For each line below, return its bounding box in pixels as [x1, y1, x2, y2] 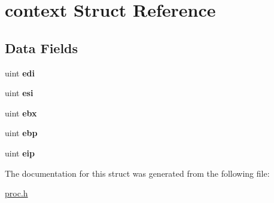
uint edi [5, 66, 35, 79]
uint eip [5, 146, 35, 159]
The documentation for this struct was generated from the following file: [5, 167, 270, 179]
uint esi [5, 87, 34, 99]
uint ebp [5, 127, 38, 139]
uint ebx [5, 106, 37, 119]
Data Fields [5, 38, 78, 57]
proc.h [5, 187, 28, 199]
